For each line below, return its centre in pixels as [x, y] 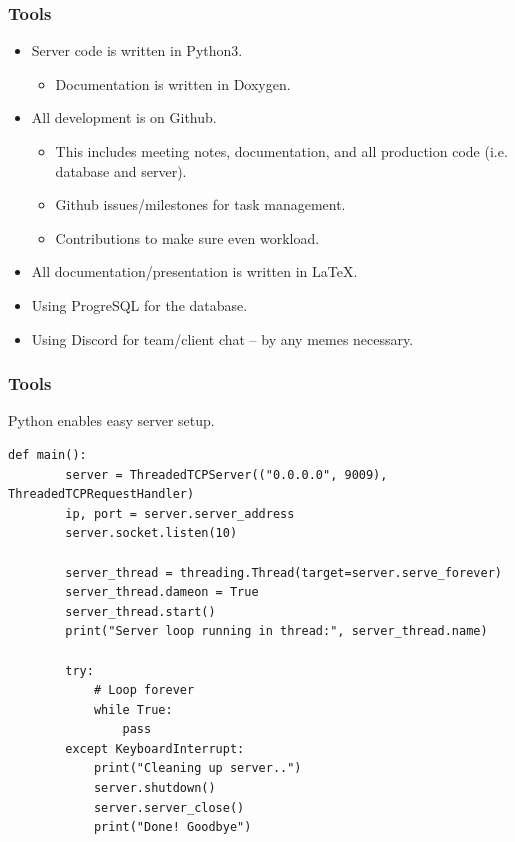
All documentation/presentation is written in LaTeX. [194, 271]
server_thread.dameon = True [162, 592]
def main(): [47, 454]
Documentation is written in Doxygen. [173, 83]
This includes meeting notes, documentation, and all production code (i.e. [281, 151]
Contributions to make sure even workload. [187, 237]
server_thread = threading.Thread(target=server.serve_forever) [283, 572]
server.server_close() [169, 807]
